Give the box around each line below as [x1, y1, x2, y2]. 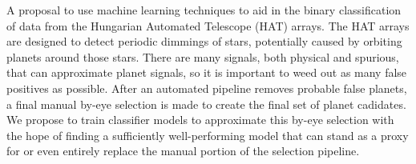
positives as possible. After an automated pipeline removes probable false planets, [6, 79, 407, 96]
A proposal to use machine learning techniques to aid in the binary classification [6, 2, 402, 18]
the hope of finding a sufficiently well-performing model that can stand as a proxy [6, 126, 409, 143]
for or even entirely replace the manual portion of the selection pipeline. [6, 142, 360, 159]
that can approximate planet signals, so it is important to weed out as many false [6, 64, 407, 81]
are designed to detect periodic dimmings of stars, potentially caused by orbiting [6, 33, 402, 50]
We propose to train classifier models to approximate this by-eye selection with [6, 111, 394, 128]
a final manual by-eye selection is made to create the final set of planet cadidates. [6, 95, 406, 112]
